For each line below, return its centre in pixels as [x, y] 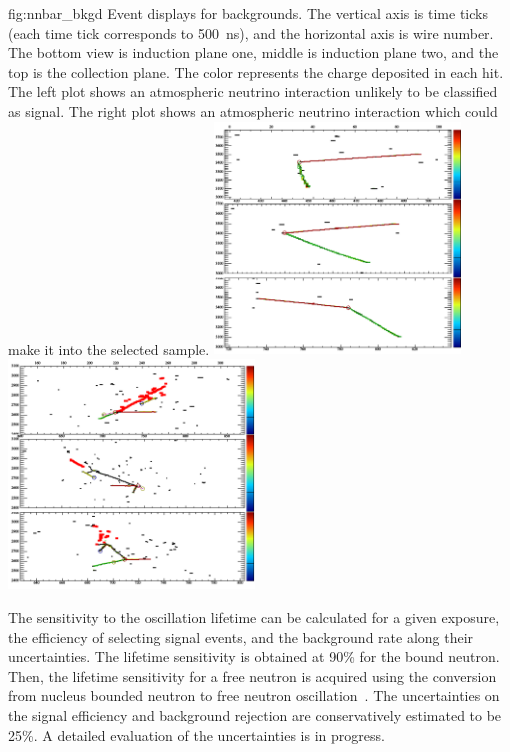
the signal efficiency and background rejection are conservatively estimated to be [255, 714]
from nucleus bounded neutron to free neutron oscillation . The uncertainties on [254, 695]
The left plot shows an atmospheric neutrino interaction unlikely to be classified [253, 91]
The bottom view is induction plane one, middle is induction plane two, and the [253, 52]
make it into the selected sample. [109, 348]
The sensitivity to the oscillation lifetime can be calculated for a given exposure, [254, 617]
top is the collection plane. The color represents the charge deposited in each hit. [256, 71]
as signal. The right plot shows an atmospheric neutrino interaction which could [253, 110]
